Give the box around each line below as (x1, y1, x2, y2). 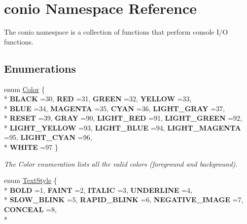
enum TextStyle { (4, 175, 57, 185)
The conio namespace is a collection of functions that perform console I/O (4, 27, 228, 37)
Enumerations (4, 60, 76, 76)
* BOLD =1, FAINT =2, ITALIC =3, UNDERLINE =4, (4, 184, 193, 195)
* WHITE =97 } (4, 142, 59, 152)
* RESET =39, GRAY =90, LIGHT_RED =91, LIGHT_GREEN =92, (4, 113, 242, 123)
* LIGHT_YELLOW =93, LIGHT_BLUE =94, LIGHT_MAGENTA (4, 122, 241, 133)
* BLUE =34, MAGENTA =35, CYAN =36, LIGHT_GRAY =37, (4, 103, 225, 113)
